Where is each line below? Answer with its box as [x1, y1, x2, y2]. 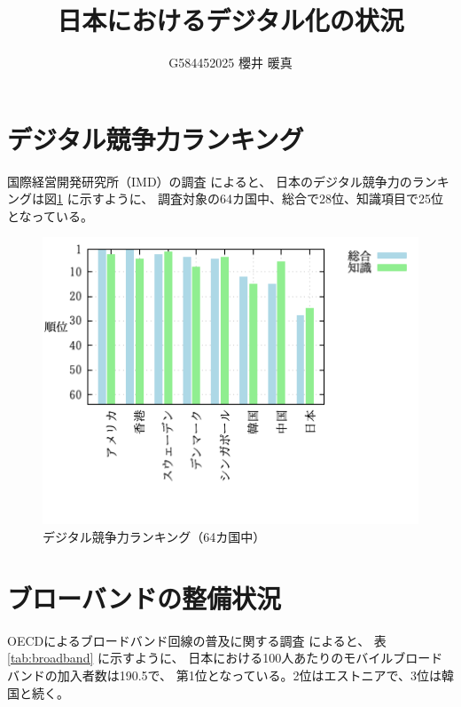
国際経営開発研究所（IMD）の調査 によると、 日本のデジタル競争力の [7, 171, 412, 190]
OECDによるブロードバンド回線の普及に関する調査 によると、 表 [7, 631, 387, 649]
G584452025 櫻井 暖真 [168, 53, 293, 72]
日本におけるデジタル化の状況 [57, 2, 404, 38]
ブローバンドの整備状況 [7, 579, 282, 616]
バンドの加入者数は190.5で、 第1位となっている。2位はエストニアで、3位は [7, 665, 442, 684]
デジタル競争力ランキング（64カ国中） [43, 528, 266, 546]
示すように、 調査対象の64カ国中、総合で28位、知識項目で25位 [79, 189, 443, 208]
